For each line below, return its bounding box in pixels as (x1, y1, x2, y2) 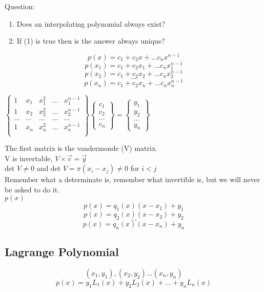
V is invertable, (5, 152, 53, 163)
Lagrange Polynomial (5, 244, 119, 260)
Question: (5, 1, 35, 11)
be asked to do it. (5, 184, 60, 194)
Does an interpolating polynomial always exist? (16, 18, 166, 29)
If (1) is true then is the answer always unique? (16, 35, 165, 46)
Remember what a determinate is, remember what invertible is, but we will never (5, 174, 260, 185)
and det (36, 163, 61, 173)
